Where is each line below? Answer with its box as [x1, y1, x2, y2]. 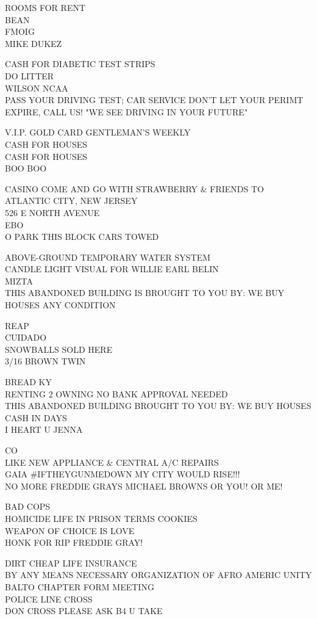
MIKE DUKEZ [5, 37, 62, 49]
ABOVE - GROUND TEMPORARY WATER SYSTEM [5, 250, 211, 263]
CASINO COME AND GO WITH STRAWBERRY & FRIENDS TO [5, 182, 264, 195]
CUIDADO [5, 331, 47, 344]
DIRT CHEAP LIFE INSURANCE [5, 556, 137, 569]
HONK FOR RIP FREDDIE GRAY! [5, 536, 143, 549]
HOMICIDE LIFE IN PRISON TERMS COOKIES [5, 512, 198, 524]
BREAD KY [5, 375, 52, 388]
